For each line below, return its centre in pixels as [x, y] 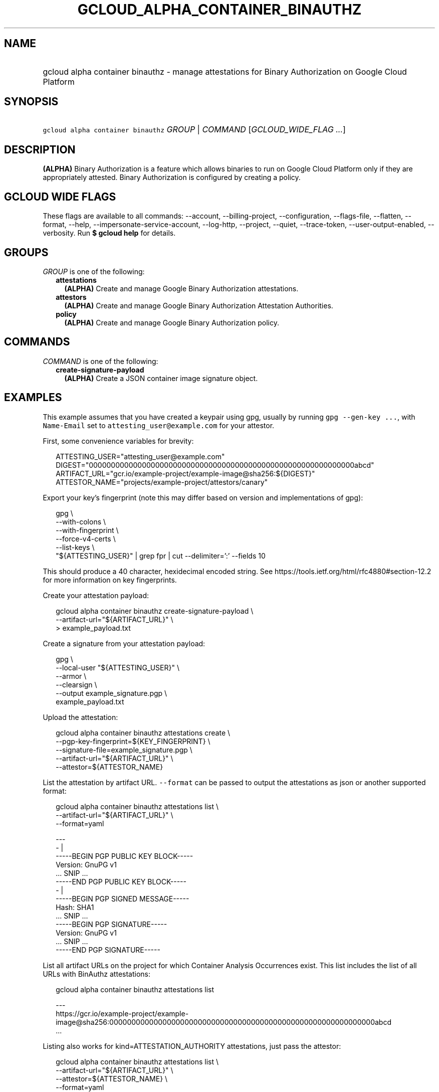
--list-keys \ [75, 547]
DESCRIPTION [40, 149]
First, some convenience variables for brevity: [118, 441]
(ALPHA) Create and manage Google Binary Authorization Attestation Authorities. [199, 305]
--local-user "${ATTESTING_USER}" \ [118, 667]
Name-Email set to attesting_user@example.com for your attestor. [159, 425]
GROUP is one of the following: [94, 271]
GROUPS [26, 252]
